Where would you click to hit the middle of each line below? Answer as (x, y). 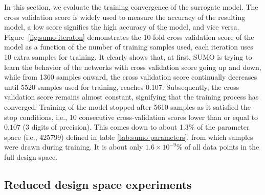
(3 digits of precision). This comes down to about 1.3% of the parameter (136, 127)
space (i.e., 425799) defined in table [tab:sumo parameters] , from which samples (129, 137)
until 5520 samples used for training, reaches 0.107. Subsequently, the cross (122, 87)
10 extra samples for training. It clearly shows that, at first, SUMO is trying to (128, 56)
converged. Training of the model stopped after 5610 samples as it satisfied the (128, 106)
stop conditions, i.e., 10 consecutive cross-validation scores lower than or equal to (131, 117)
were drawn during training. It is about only (74, 147)
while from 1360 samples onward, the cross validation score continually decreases (131, 77)
